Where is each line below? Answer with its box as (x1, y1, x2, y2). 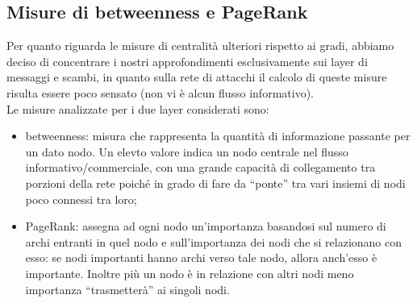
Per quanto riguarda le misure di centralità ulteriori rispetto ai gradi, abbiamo (6, 37, 394, 54)
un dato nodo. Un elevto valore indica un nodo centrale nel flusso (25, 143, 348, 160)
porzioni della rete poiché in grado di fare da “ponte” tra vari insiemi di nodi (25, 174, 406, 191)
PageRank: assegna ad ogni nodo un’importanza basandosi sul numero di (25, 218, 386, 235)
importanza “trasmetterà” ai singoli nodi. (25, 280, 230, 297)
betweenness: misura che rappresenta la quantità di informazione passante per (25, 127, 411, 144)
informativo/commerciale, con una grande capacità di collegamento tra (25, 159, 376, 176)
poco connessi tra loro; (25, 190, 137, 207)
